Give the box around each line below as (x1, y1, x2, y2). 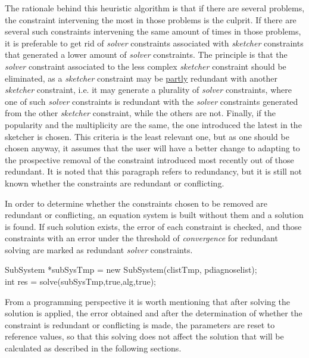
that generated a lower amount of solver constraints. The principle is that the (5, 48, 288, 61)
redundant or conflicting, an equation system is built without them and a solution (5, 208, 304, 221)
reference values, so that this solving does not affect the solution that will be (5, 330, 284, 343)
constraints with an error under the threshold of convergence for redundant (5, 232, 278, 244)
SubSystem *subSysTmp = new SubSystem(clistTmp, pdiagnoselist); (5, 263, 257, 276)
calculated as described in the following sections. (5, 342, 182, 354)
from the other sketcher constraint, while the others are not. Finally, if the (5, 107, 276, 119)
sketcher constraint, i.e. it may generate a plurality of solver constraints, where (5, 83, 292, 96)
